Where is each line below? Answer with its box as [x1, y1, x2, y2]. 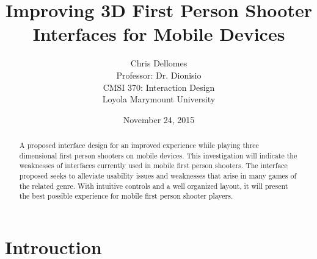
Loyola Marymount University [102, 93, 216, 105]
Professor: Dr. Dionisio [116, 68, 202, 81]
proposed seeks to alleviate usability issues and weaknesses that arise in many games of [19, 171, 297, 181]
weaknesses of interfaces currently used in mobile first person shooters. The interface [19, 160, 288, 171]
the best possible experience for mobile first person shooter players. [19, 191, 233, 201]
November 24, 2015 [123, 113, 195, 126]
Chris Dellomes [130, 57, 188, 69]
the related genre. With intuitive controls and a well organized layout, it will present [19, 180, 288, 191]
